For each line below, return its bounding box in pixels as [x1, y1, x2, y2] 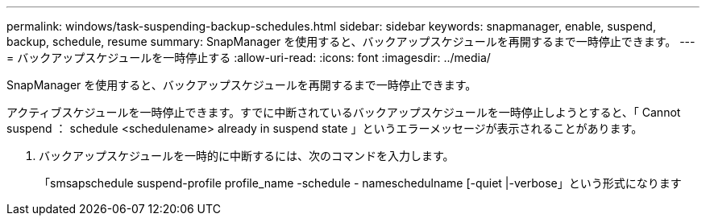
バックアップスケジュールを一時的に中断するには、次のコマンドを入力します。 [39, 149, 455, 162]
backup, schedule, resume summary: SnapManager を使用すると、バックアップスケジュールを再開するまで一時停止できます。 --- [6, 35, 696, 48]
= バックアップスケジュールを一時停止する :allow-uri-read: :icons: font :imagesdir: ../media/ [6, 51, 491, 64]
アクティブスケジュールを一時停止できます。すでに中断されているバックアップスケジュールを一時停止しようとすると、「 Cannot [6, 105, 681, 119]
